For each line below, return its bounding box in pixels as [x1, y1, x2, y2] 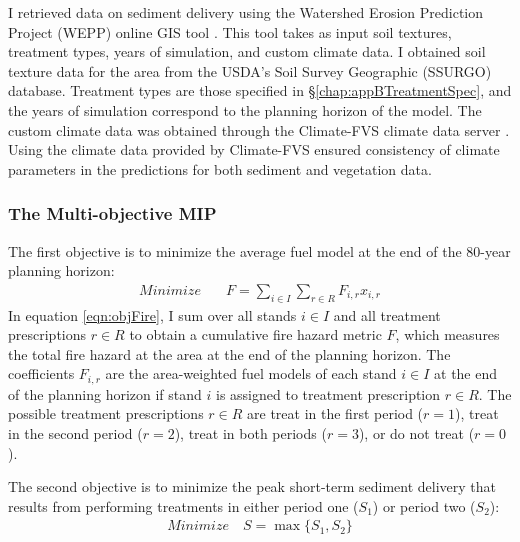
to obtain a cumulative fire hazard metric [129, 324, 382, 345]
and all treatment [333, 304, 441, 325]
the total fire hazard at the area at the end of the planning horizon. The [8, 343, 451, 364]
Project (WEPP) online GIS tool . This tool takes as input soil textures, [8, 21, 452, 42]
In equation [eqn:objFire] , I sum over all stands [8, 304, 297, 325]
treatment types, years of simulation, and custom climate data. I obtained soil [8, 41, 486, 62]
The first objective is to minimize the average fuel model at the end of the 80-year [8, 240, 511, 261]
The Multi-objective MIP [8, 201, 217, 226]
